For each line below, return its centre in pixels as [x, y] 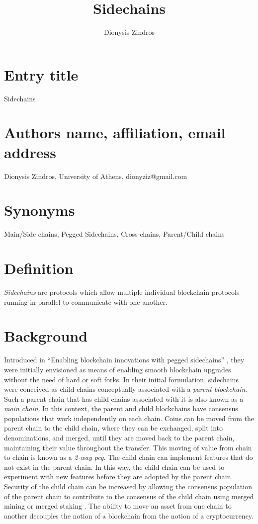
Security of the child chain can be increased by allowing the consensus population [128, 486]
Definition [39, 268]
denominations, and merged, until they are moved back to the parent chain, [119, 438]
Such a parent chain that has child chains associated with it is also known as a [124, 398]
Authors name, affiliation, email [115, 132]
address [30, 152]
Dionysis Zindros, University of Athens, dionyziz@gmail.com [96, 176]
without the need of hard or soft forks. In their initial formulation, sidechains [121, 379]
